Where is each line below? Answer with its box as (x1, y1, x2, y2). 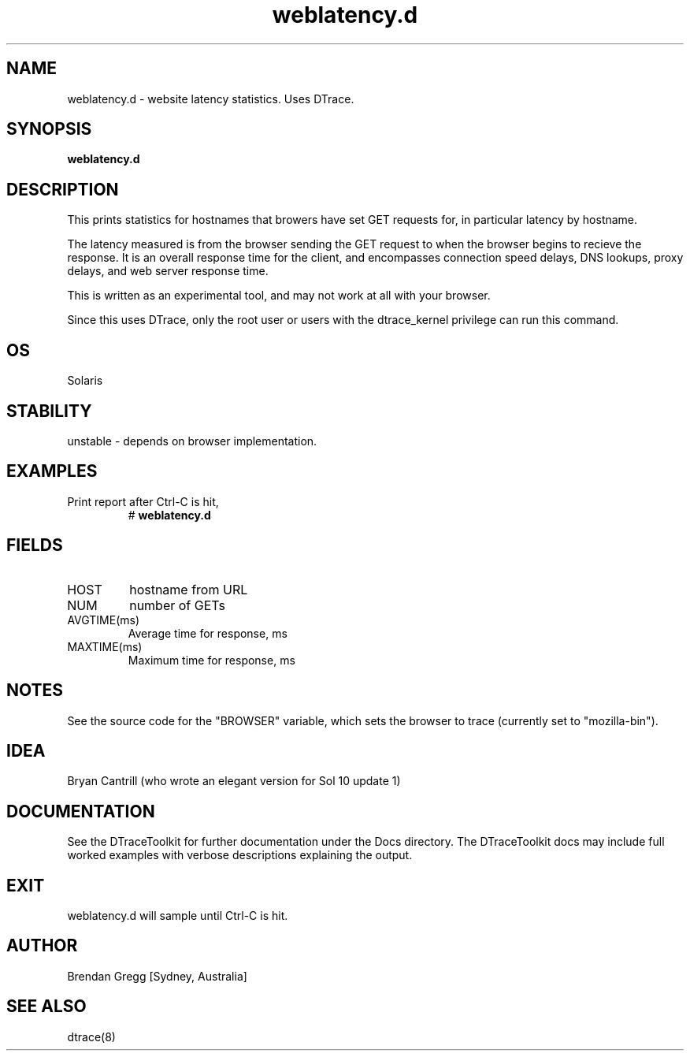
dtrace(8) (67, 1029, 116, 1044)
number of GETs (129, 597, 225, 613)
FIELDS (6, 535, 63, 556)
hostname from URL (129, 581, 248, 597)
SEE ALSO (6, 996, 87, 1017)
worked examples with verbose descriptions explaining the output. (67, 848, 413, 862)
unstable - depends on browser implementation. (67, 434, 317, 448)
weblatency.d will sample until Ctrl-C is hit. (67, 909, 288, 923)
